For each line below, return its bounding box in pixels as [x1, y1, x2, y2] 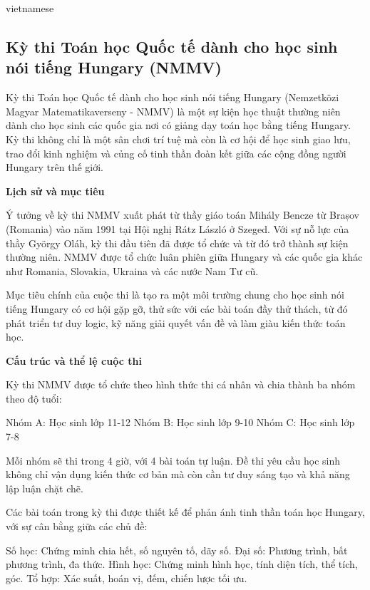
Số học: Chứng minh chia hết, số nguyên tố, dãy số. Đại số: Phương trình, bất [6, 542, 348, 557]
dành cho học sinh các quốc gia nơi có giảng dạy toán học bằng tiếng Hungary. [6, 118, 351, 133]
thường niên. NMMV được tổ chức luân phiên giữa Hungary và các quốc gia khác [6, 249, 363, 264]
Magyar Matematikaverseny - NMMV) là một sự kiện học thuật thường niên [6, 103, 341, 118]
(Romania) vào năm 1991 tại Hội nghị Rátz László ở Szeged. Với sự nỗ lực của [6, 221, 349, 236]
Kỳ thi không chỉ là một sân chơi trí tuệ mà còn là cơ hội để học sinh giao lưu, [6, 131, 351, 146]
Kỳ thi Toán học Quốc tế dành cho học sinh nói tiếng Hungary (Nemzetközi [6, 90, 339, 105]
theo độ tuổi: [6, 390, 62, 405]
